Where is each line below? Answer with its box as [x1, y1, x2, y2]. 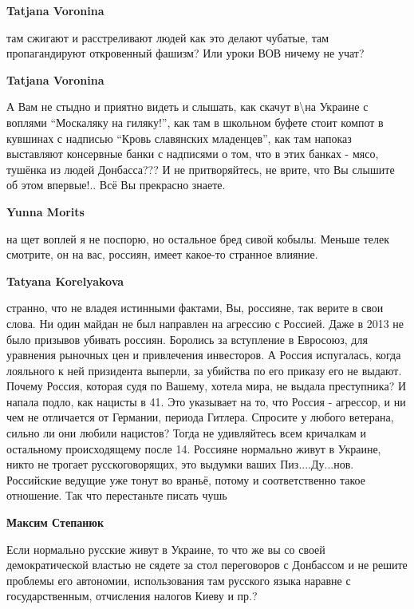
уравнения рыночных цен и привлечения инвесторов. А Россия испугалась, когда [6, 346, 401, 363]
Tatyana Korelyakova [6, 272, 124, 289]
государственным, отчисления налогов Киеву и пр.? [6, 587, 258, 604]
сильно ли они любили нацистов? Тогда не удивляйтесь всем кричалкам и [6, 425, 366, 441]
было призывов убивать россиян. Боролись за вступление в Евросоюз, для [6, 330, 368, 347]
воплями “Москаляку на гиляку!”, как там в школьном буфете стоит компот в [6, 113, 384, 130]
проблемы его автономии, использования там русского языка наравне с [6, 571, 351, 588]
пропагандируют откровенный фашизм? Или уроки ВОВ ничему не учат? [6, 45, 365, 61]
